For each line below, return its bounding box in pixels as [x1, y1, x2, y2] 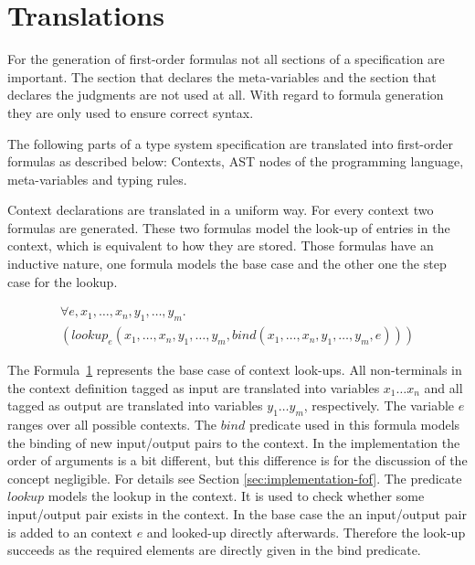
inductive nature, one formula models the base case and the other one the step [7, 254, 447, 273]
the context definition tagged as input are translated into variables [7, 378, 380, 397]
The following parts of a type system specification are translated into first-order [7, 133, 453, 153]
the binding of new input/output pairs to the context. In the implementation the [7, 432, 460, 452]
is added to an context [7, 522, 132, 541]
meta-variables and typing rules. [7, 169, 187, 188]
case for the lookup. [7, 272, 118, 291]
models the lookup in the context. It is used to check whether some [47, 486, 425, 506]
